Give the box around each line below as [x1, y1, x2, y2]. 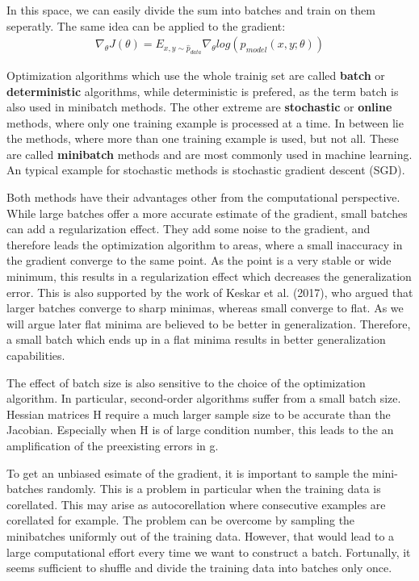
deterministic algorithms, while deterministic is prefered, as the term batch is [6, 82, 399, 99]
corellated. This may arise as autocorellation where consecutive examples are [6, 495, 386, 512]
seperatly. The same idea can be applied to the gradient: [6, 17, 286, 34]
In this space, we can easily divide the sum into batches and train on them [6, 2, 375, 18]
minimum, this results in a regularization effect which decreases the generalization [6, 268, 412, 285]
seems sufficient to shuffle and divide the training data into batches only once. [6, 559, 392, 576]
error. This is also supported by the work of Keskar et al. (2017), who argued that [6, 283, 413, 300]
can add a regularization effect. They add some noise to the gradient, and [6, 220, 371, 237]
